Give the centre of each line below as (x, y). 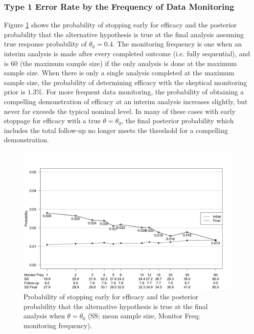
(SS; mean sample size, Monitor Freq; (144, 316)
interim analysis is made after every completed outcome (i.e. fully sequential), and (127, 53)
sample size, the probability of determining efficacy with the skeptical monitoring (126, 82)
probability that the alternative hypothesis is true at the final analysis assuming (124, 34)
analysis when (44, 316)
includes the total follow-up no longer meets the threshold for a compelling (116, 130)
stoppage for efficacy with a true (52, 121)
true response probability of (46, 44)
